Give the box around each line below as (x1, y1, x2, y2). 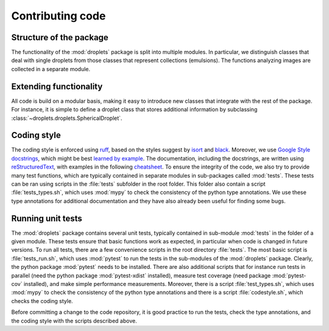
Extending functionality (11, 81, 103, 91)
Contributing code (11, 9, 106, 23)
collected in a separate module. (11, 65, 91, 72)
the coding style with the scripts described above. (11, 317, 137, 324)
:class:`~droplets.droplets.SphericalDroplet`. (11, 114, 122, 122)
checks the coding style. (11, 297, 73, 304)
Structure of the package (11, 32, 109, 43)
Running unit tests (11, 213, 82, 223)
